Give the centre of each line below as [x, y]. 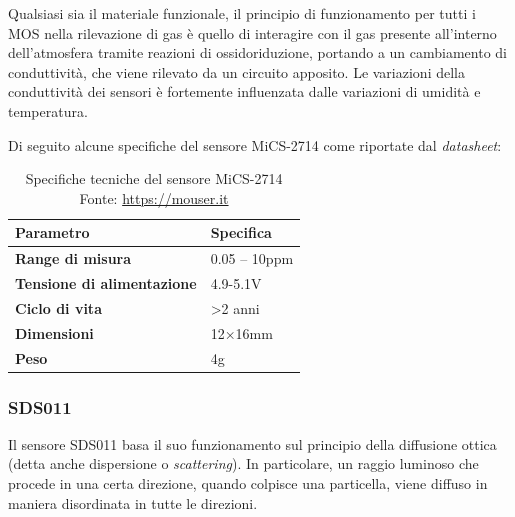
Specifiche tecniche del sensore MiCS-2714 [154, 178]
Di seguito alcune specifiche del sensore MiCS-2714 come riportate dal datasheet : [255, 144]
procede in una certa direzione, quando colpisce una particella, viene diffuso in [248, 483]
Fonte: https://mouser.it [154, 197]
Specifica [241, 232]
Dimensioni [54, 332]
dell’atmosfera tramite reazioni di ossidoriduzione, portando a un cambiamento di [258, 52]
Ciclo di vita [58, 307]
